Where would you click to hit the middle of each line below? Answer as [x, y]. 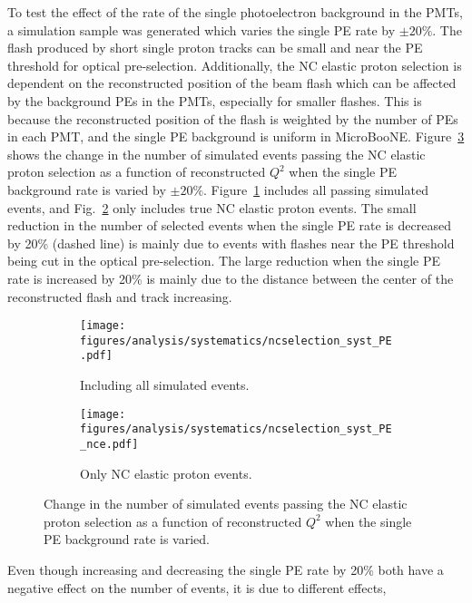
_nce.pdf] [109, 444]
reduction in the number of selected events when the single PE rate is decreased [229, 225]
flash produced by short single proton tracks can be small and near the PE [215, 48]
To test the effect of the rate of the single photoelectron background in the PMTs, [235, 12]
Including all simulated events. [165, 385]
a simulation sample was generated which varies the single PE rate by [202, 29]
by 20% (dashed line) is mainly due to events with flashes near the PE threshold [231, 243]
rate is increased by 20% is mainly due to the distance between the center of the [231, 278]
